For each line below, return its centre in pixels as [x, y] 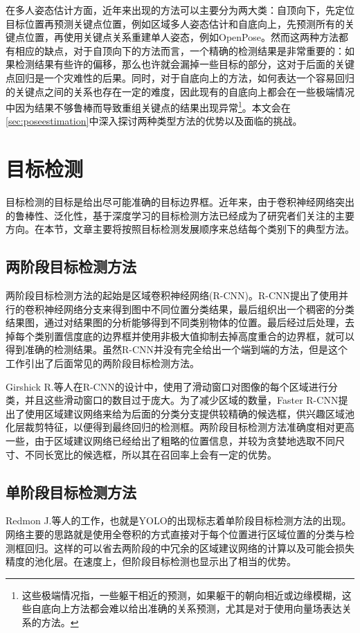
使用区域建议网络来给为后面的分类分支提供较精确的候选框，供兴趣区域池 [189, 413]
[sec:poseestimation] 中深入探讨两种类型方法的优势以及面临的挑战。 [154, 121]
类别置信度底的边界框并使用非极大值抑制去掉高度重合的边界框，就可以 [194, 336]
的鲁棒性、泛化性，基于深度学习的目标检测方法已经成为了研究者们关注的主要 [180, 215]
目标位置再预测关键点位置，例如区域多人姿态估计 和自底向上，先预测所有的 [175, 23]
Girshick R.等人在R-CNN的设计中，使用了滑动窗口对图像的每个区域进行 [167, 386]
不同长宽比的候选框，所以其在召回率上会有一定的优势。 [151, 454]
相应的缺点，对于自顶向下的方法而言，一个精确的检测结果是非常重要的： [180, 50]
